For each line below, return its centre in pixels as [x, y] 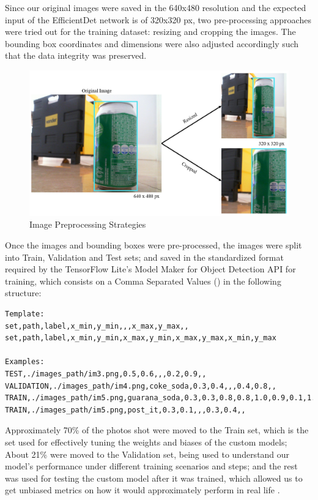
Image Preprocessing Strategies [88, 224]
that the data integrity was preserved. [76, 55]
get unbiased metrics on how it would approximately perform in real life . [142, 490]
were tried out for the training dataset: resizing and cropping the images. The [150, 32]
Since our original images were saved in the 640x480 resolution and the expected [156, 7]
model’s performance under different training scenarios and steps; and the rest [151, 466]
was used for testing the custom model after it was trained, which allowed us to [154, 478]
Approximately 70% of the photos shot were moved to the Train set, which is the [157, 430]
